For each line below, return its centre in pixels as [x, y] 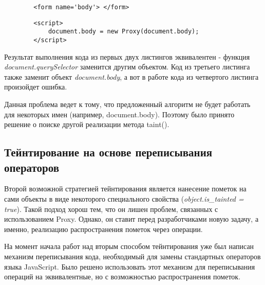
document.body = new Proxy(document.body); [124, 32]
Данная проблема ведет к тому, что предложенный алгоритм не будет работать [127, 104]
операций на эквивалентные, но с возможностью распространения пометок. [122, 277]
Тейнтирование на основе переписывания [108, 152]
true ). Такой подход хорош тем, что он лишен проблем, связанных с [111, 209]
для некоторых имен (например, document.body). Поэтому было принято [119, 114]
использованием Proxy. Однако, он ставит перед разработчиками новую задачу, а [131, 219]
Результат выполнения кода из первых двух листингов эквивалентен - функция [127, 56]
